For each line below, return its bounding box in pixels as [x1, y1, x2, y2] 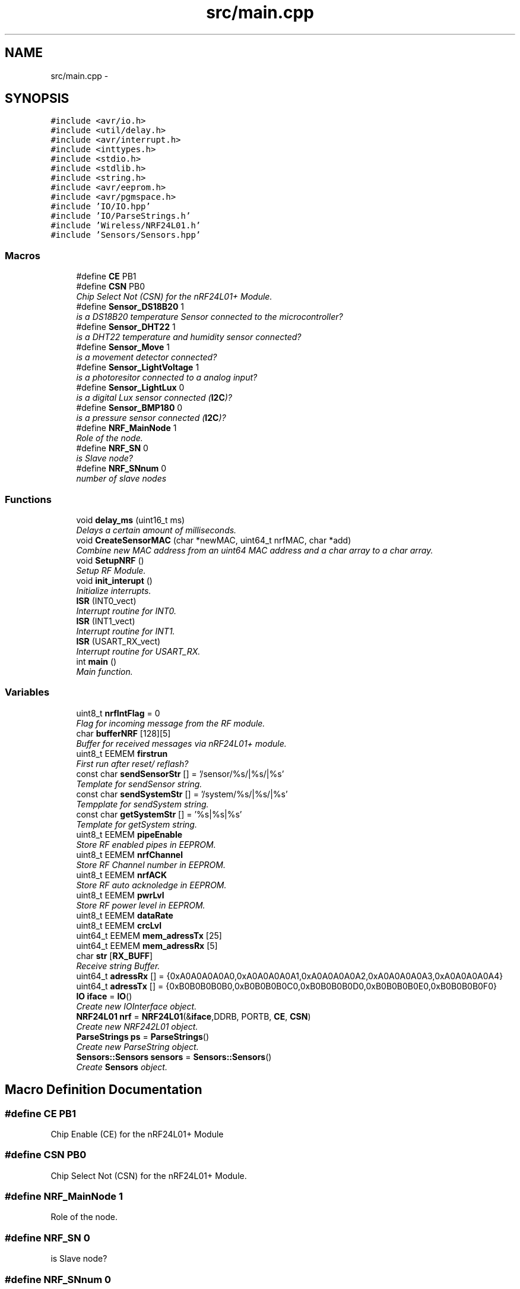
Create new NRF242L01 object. [76, 1021, 198, 1032]
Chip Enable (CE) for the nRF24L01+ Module [50, 1128, 224, 1139]
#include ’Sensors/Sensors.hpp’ [50, 230, 201, 240]
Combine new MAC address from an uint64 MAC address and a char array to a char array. [76, 545, 433, 555]
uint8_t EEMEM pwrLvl [76, 889, 164, 900]
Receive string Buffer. [76, 960, 160, 971]
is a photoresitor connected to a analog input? [76, 372, 258, 383]
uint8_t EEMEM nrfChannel [76, 849, 183, 860]
